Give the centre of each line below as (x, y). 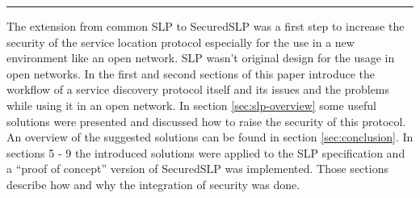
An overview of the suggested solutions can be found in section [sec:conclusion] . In (210, 137)
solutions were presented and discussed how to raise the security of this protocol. (206, 121)
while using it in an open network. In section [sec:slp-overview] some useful (191, 105)
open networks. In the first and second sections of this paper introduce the (191, 73)
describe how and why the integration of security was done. (153, 184)
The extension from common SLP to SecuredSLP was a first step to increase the (206, 26)
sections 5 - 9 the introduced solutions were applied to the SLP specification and (206, 152)
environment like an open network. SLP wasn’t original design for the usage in (201, 58)
